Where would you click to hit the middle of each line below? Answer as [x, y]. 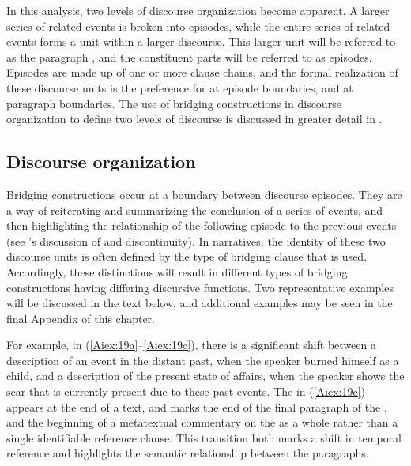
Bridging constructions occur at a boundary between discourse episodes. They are [204, 194]
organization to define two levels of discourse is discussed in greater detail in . [194, 119]
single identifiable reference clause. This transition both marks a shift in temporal [204, 437]
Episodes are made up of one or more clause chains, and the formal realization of [202, 72]
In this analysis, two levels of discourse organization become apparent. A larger [198, 10]
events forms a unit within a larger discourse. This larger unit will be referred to [201, 41]
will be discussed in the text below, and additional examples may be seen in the [200, 303]
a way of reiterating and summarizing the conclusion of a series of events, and [195, 210]
